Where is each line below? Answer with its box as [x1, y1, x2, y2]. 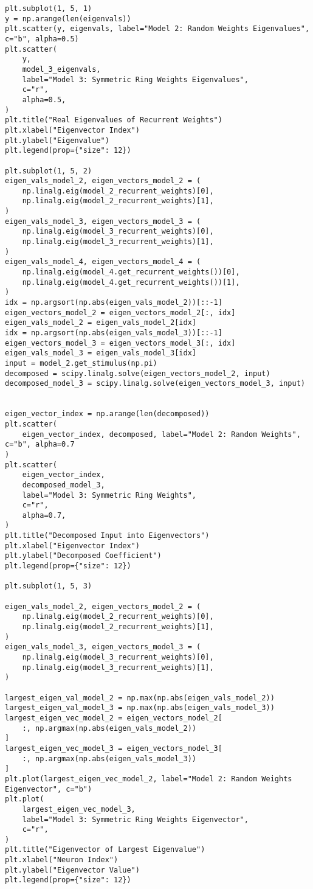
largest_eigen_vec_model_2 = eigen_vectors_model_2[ [5, 713, 222, 722]
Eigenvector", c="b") [5, 784, 92, 793]
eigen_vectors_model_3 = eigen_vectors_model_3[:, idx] [5, 338, 236, 347]
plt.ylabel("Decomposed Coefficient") [5, 551, 162, 560]
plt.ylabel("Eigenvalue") [5, 136, 109, 145]
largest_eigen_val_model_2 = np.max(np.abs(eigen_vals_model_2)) [5, 693, 275, 702]
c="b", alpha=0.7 [5, 440, 75, 449]
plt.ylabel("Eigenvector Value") [5, 865, 140, 874]
